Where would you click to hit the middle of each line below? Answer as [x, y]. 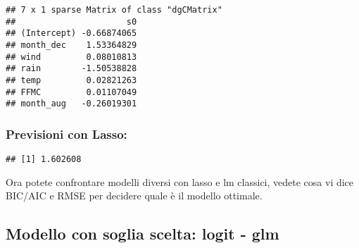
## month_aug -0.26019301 [71, 104]
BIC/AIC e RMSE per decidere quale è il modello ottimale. [134, 196]
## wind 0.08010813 [71, 57]
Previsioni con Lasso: [67, 134]
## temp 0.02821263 [71, 80]
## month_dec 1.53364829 [71, 45]
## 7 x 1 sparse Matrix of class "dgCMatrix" [114, 10]
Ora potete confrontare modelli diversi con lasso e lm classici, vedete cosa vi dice [180, 181]
